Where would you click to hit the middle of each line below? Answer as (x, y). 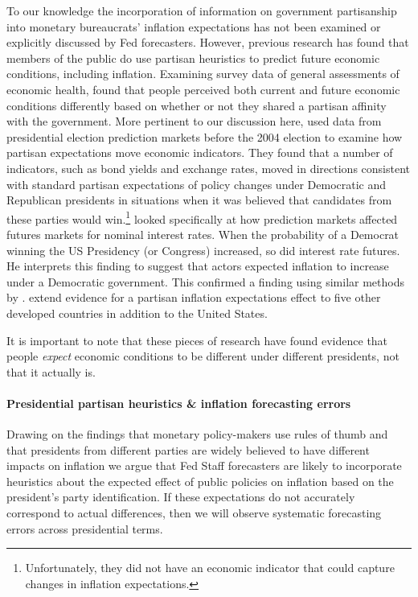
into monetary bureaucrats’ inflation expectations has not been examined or (194, 26)
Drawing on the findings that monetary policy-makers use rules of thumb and (197, 434)
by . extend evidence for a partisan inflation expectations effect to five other (194, 297)
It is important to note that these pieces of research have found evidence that (197, 340)
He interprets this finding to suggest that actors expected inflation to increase (198, 266)
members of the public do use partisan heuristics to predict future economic (193, 58)
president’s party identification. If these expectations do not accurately (181, 497)
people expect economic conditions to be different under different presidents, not (203, 356)
